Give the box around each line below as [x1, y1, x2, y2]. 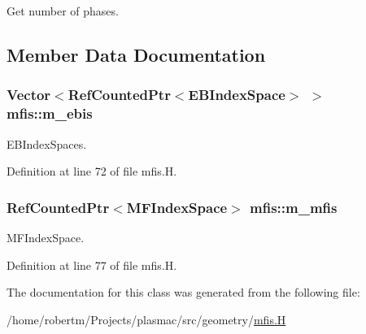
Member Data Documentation [7, 41, 266, 67]
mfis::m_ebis [7, 103, 93, 124]
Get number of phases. [7, 2, 119, 19]
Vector [7, 85, 51, 105]
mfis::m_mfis [250, 197, 338, 217]
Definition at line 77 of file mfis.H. [7, 256, 177, 273]
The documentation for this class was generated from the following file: [7, 284, 360, 301]
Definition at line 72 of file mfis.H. [7, 163, 177, 180]
